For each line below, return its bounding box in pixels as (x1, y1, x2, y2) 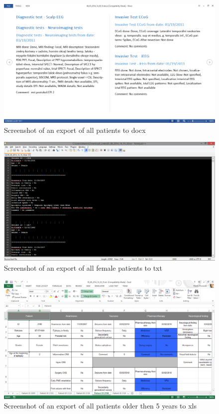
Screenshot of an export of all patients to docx (4, 124, 146, 135)
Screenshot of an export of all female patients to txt (4, 262, 162, 273)
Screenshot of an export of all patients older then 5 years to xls (4, 401, 197, 411)
